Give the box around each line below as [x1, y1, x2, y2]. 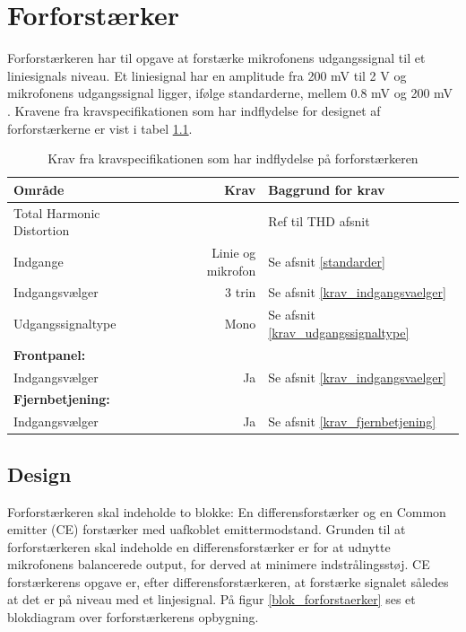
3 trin [225, 283, 256, 302]
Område [13, 180, 65, 198]
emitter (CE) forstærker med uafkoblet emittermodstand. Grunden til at [7, 520, 406, 539]
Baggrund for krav [268, 180, 385, 198]
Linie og [211, 242, 256, 261]
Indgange [13, 251, 64, 270]
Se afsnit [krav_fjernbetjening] [268, 412, 436, 431]
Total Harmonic [13, 203, 100, 222]
